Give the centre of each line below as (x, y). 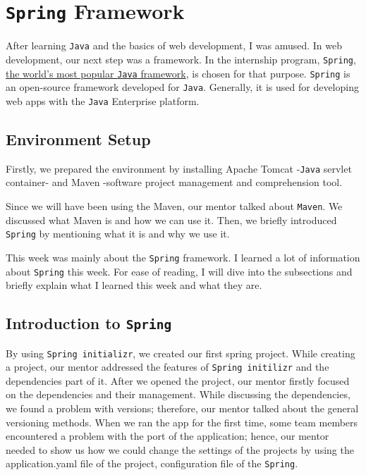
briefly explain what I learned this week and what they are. (134, 285)
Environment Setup (78, 138)
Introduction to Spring (89, 323)
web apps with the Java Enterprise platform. (103, 100)
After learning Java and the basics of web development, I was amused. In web (174, 45)
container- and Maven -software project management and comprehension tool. (174, 182)
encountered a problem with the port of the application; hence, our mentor (167, 436)
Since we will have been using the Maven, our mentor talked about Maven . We (174, 205)
